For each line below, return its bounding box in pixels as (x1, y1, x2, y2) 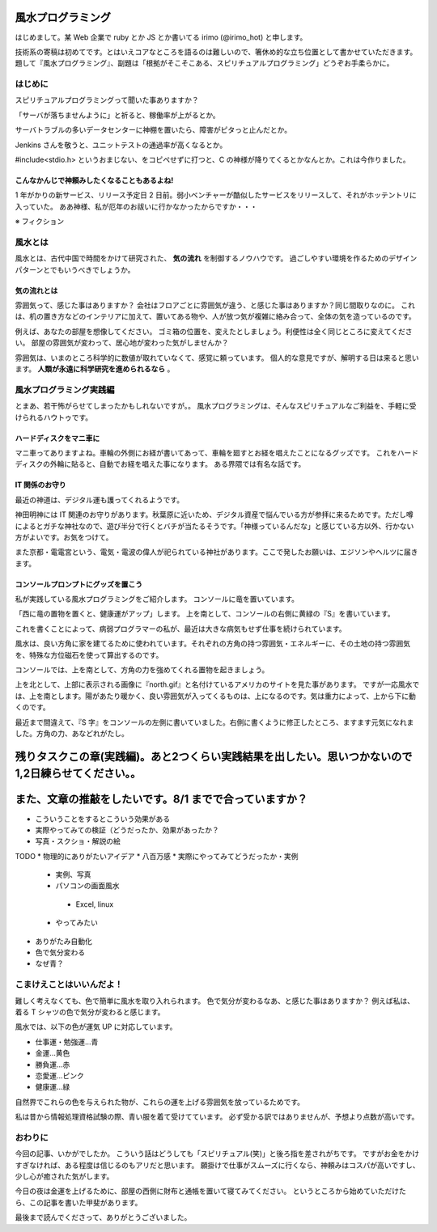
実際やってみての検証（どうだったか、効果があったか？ (35, 825, 220, 835)
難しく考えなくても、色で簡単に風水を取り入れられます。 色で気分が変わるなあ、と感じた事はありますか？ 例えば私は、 (15, 996, 414, 1005)
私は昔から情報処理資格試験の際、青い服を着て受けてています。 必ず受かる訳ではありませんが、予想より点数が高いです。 (15, 1112, 419, 1122)
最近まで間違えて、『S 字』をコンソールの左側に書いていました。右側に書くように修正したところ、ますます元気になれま (15, 717, 414, 727)
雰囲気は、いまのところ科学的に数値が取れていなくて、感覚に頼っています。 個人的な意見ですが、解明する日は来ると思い (15, 353, 420, 362)
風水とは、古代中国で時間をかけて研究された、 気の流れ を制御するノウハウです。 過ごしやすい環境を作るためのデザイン (15, 253, 418, 263)
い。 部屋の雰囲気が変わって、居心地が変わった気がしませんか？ (15, 338, 230, 348)
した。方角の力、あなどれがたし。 (15, 729, 129, 738)
